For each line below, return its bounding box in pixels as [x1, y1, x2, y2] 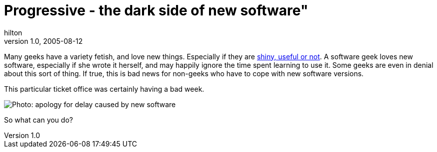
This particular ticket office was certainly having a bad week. [4, 84, 204, 93]
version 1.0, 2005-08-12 [4, 36, 83, 45]
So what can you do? [4, 115, 73, 124]
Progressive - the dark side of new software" [4, 2, 308, 19]
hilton [4, 28, 22, 37]
